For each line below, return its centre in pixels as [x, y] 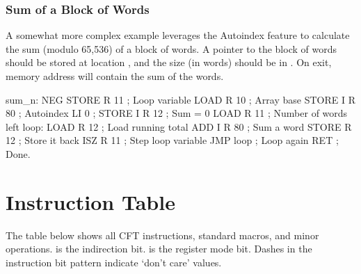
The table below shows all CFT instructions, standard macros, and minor [162, 235]
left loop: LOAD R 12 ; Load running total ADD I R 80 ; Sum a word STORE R [179, 126]
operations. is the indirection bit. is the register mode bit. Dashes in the [159, 249]
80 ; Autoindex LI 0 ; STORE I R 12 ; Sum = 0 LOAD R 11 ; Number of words [177, 113]
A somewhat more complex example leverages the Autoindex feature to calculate [178, 35]
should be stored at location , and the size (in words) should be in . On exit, [169, 62]
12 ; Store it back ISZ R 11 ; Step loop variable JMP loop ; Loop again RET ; [172, 140]
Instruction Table [90, 201]
